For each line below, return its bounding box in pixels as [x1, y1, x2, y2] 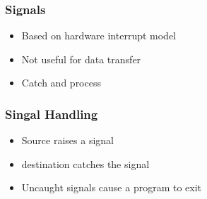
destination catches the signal [21, 156, 150, 171]
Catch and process [21, 75, 101, 90]
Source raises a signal [21, 133, 114, 148]
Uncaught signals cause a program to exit [21, 180, 202, 195]
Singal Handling [5, 105, 98, 122]
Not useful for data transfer [21, 51, 141, 66]
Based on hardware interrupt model [21, 28, 177, 43]
